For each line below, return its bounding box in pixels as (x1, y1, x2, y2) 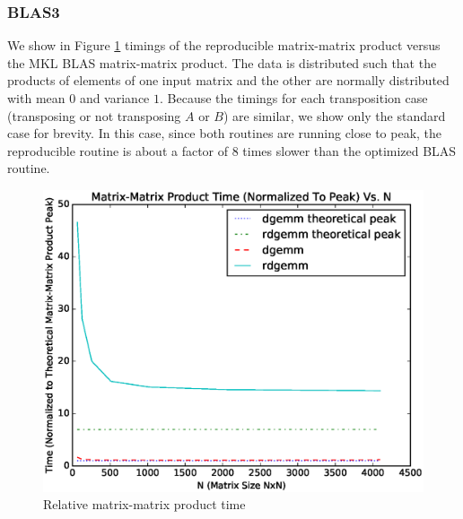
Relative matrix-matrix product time (43, 495, 246, 514)
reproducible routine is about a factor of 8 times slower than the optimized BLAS (7, 141, 457, 160)
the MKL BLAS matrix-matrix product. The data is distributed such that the (7, 53, 437, 72)
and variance (79, 89, 150, 107)
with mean (7, 89, 66, 107)
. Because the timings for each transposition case (159, 89, 428, 107)
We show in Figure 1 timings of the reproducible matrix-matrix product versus (7, 36, 441, 55)
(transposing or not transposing (7, 106, 181, 125)
